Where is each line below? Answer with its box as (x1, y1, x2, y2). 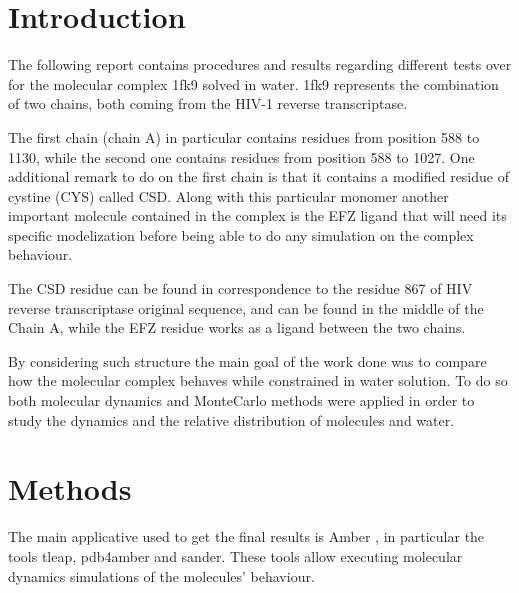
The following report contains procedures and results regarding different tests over (8, 54, 512, 75)
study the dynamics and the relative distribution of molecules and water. (8, 409, 455, 430)
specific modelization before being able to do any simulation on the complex (8, 224, 474, 245)
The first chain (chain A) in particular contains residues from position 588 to (8, 126, 480, 147)
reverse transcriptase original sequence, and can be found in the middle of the (8, 297, 484, 318)
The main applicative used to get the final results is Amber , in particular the (8, 526, 485, 547)
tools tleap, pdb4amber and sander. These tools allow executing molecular (8, 545, 463, 566)
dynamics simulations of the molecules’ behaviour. (8, 565, 315, 586)
